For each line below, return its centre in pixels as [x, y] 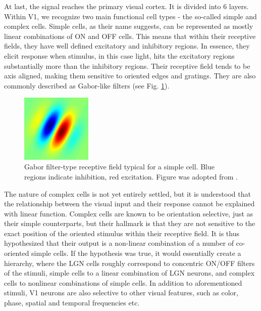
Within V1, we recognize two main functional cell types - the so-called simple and [130, 16]
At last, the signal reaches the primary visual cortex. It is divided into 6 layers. [126, 6]
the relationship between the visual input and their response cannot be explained [129, 204]
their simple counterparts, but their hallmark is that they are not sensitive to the [130, 223]
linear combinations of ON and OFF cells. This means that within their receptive [130, 36]
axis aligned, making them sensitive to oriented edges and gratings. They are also [130, 76]
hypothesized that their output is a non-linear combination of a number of [119, 243]
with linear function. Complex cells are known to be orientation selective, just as [129, 213]
